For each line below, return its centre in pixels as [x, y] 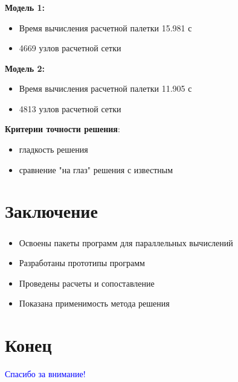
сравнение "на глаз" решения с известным [96, 169]
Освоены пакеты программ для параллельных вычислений [126, 242]
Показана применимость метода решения [94, 303]
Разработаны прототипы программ [82, 263]
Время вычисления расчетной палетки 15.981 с [105, 27]
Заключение [51, 211]
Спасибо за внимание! [45, 374]
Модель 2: [25, 68]
